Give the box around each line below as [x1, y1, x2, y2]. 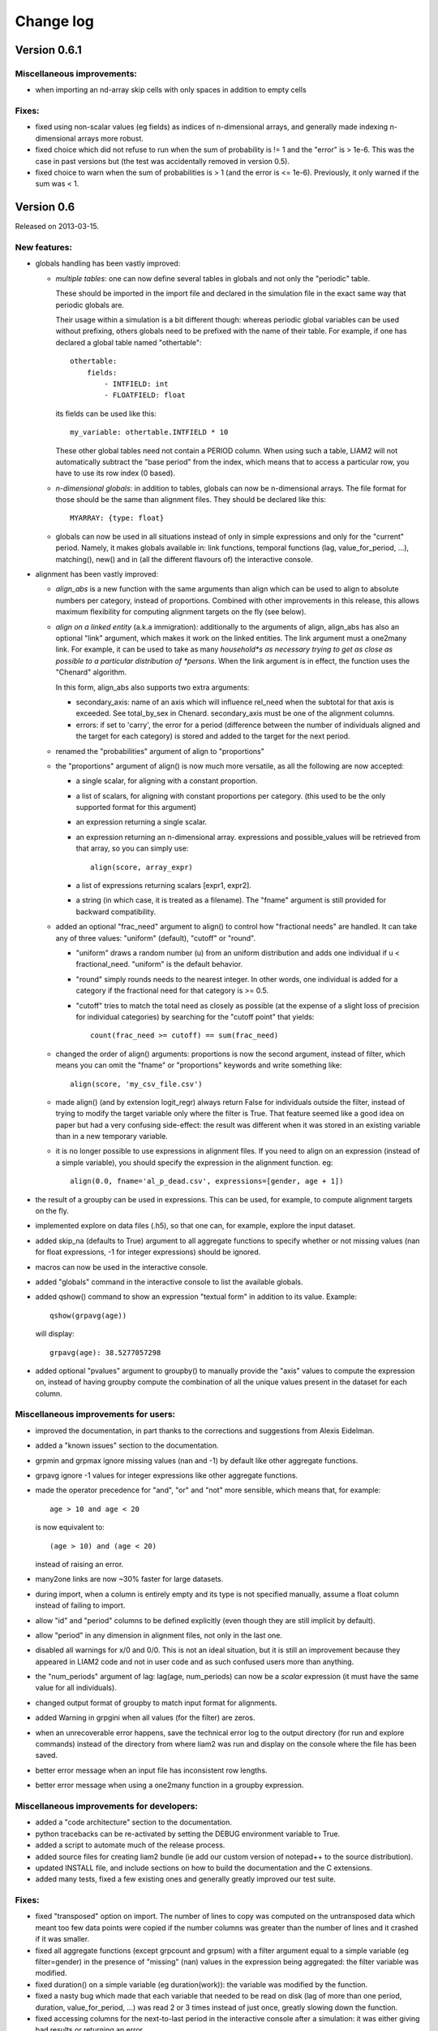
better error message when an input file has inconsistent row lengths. [35, 1765, 268, 1775]
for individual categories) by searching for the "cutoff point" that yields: [75, 1011, 315, 1021]
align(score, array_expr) [90, 862, 194, 872]
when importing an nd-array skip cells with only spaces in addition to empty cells [35, 85, 307, 95]
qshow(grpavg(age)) [49, 1310, 127, 1320]
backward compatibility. [75, 907, 157, 916]
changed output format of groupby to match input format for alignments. [35, 1698, 277, 1708]
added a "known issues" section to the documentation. [35, 1440, 219, 1450]
